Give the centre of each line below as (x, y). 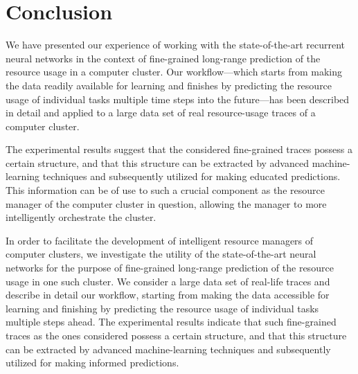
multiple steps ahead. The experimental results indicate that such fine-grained (171, 322)
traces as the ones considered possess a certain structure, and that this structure (176, 335)
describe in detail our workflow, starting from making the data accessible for (168, 295)
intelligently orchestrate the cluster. (81, 217)
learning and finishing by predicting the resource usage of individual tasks (162, 308)
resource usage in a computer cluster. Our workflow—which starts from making (174, 72)
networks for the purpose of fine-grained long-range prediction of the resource (170, 268)
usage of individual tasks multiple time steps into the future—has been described (178, 99)
